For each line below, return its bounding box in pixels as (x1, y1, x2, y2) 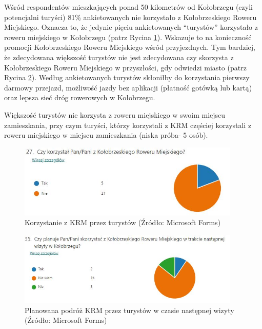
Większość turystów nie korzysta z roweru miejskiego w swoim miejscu (4, 109, 226, 120)
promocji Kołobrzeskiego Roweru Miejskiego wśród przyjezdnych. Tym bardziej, (4, 42, 255, 52)
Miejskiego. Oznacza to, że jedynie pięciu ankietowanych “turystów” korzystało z (4, 22, 258, 32)
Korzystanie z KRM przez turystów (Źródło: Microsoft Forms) (25, 217, 221, 228)
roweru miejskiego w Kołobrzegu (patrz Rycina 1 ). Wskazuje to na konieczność (4, 31, 252, 42)
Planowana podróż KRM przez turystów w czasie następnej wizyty (25, 304, 234, 315)
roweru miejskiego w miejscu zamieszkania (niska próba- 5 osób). (4, 130, 208, 140)
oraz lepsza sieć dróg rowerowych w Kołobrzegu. (4, 92, 155, 103)
